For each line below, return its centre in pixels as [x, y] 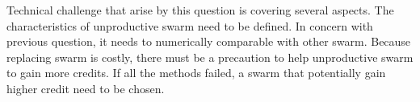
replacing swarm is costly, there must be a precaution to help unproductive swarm [210, 57]
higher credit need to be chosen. [86, 88]
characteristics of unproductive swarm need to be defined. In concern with [190, 25]
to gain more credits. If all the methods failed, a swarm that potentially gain [196, 73]
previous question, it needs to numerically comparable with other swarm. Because [209, 41]
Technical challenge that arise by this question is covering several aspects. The [200, 10]
